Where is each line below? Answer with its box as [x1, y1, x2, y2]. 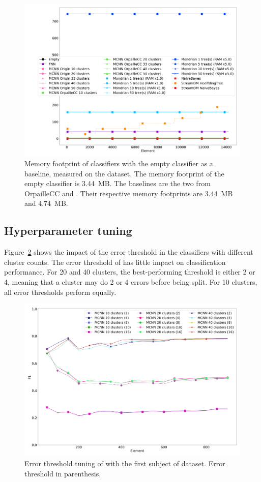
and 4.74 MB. [24, 198, 68, 208]
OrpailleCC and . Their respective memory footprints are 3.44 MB [24, 188, 233, 198]
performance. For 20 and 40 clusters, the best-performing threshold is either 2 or [4, 266, 255, 277]
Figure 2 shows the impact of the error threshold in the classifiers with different [4, 247, 253, 257]
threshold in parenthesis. [24, 468, 101, 478]
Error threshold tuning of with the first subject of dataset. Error [24, 458, 225, 469]
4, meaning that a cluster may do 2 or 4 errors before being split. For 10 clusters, [4, 276, 257, 287]
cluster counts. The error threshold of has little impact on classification [4, 256, 226, 267]
